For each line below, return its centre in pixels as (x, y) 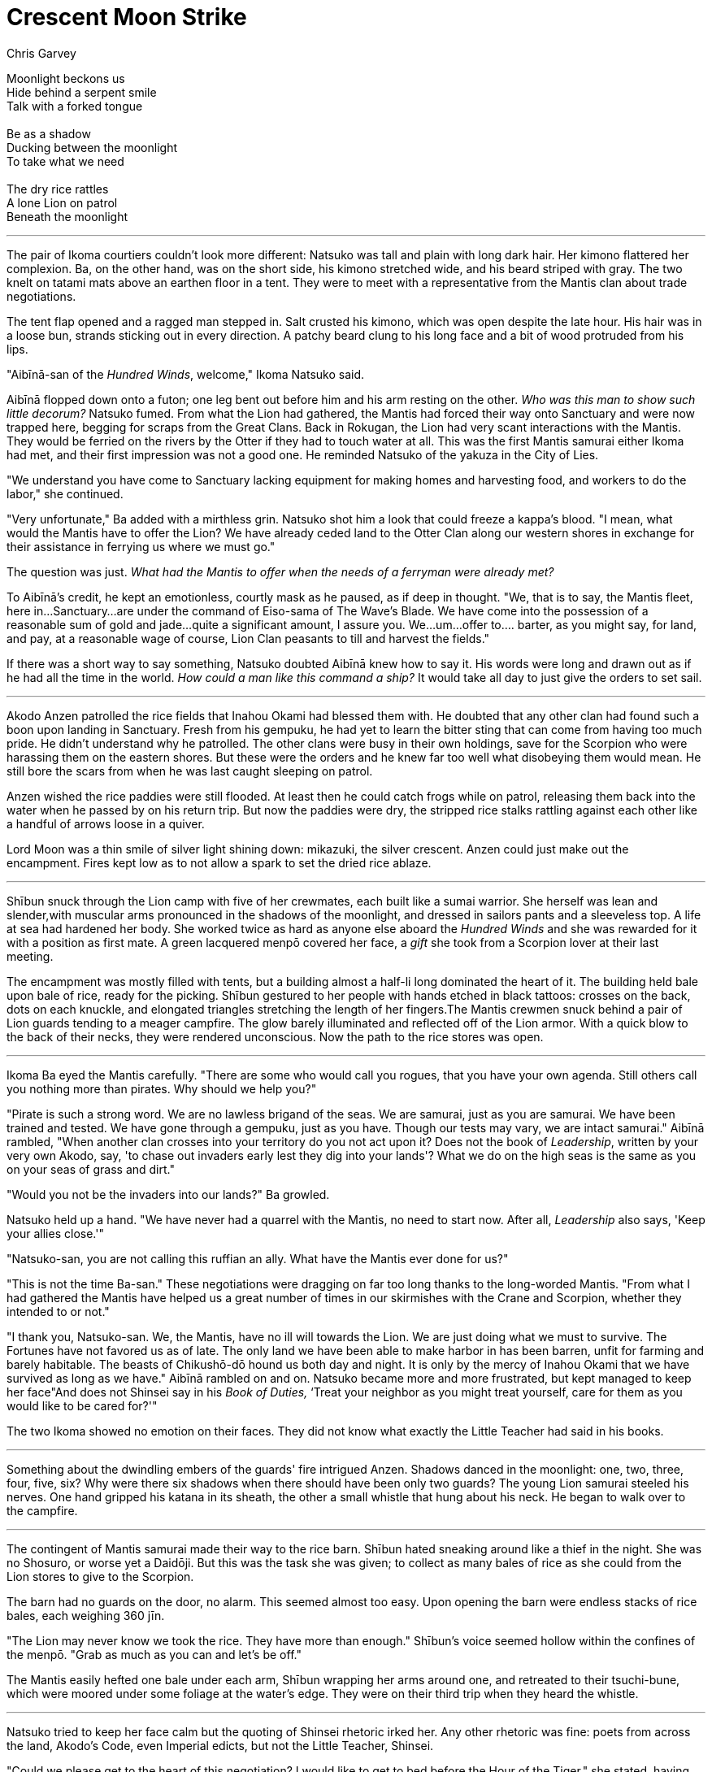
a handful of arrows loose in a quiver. (106, 823)
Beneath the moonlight (67, 216)
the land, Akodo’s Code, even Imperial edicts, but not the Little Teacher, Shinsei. (220, 1745)
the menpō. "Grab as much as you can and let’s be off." (154, 1654)
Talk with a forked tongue (75, 106)
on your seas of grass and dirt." (91, 1169)
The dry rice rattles (58, 189)
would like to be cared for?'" (82, 1405)
